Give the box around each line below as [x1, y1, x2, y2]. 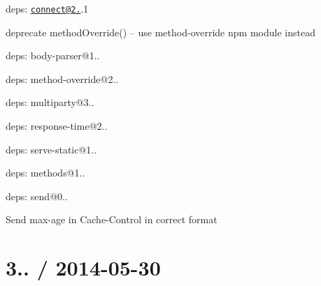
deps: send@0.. [6, 188, 68, 203]
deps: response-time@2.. [6, 119, 108, 133]
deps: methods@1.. [6, 165, 85, 180]
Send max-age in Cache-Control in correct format [6, 212, 217, 227]
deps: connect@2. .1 [6, 1, 89, 15]
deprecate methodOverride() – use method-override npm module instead [6, 24, 315, 39]
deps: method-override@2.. [6, 71, 119, 86]
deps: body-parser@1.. [6, 48, 100, 63]
